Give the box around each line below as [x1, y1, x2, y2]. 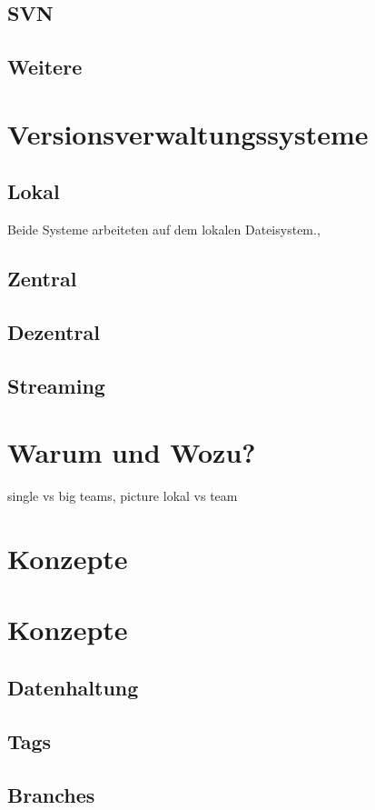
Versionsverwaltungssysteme [7, 115, 369, 152]
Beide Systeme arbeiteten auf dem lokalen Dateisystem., [7, 220, 321, 239]
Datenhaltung [7, 673, 139, 701]
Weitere [7, 53, 83, 81]
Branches [7, 780, 95, 808]
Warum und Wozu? [7, 434, 256, 471]
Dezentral [7, 317, 100, 345]
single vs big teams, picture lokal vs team [7, 486, 238, 505]
